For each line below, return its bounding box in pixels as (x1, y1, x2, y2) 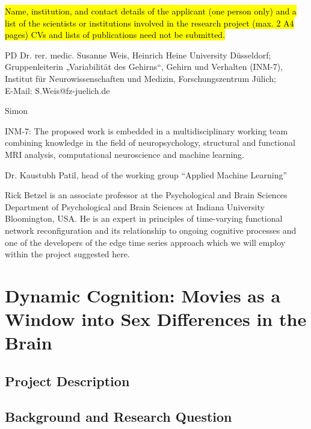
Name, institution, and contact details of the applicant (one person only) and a (5, 5, 297, 17)
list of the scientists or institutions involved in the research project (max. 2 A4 (5, 16, 294, 29)
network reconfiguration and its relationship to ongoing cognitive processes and (5, 224, 297, 236)
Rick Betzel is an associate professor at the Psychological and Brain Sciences (5, 189, 288, 201)
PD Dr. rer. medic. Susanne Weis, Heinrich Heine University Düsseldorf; (5, 48, 271, 61)
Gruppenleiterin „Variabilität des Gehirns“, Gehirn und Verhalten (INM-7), (5, 60, 283, 73)
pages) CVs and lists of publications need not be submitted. (5, 28, 226, 41)
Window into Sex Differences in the (5, 307, 307, 331)
